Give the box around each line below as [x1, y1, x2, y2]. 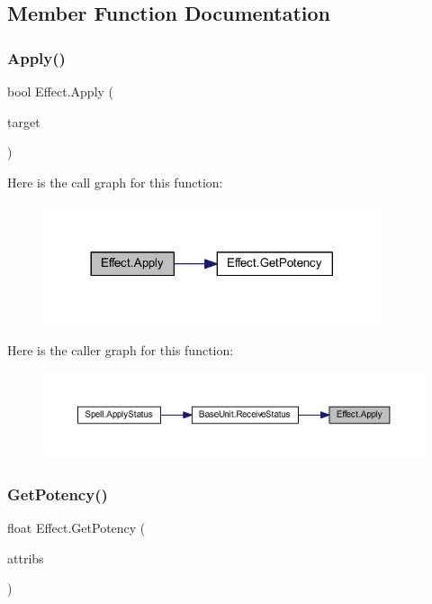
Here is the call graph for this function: [7, 172, 223, 191]
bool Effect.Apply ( [7, 82, 114, 100]
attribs [7, 548, 44, 567]
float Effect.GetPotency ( [7, 518, 146, 537]
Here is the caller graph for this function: [7, 340, 234, 359]
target [7, 112, 40, 131]
